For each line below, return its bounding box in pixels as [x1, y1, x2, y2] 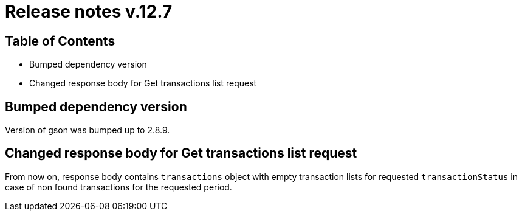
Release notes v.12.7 [5, 1, 173, 22]
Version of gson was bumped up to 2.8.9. [5, 125, 170, 136]
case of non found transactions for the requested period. [5, 181, 232, 192]
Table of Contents [5, 33, 115, 49]
